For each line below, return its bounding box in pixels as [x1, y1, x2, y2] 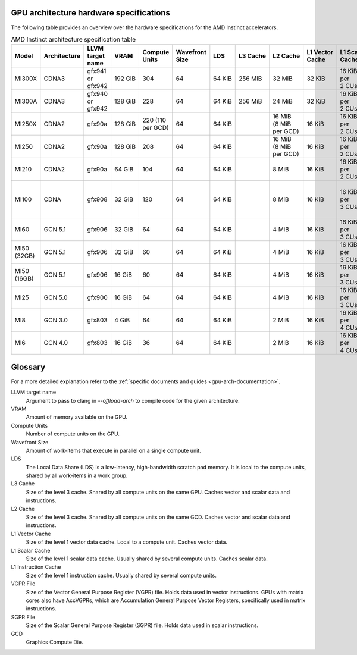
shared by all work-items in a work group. [26, 472, 128, 479]
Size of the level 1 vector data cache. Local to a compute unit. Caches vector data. [26, 538, 227, 546]
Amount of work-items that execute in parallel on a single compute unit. [26, 447, 202, 454]
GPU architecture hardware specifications [11, 8, 171, 18]
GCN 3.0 [43, 316, 68, 324]
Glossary [11, 362, 46, 372]
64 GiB [114, 165, 134, 174]
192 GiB [114, 74, 136, 83]
